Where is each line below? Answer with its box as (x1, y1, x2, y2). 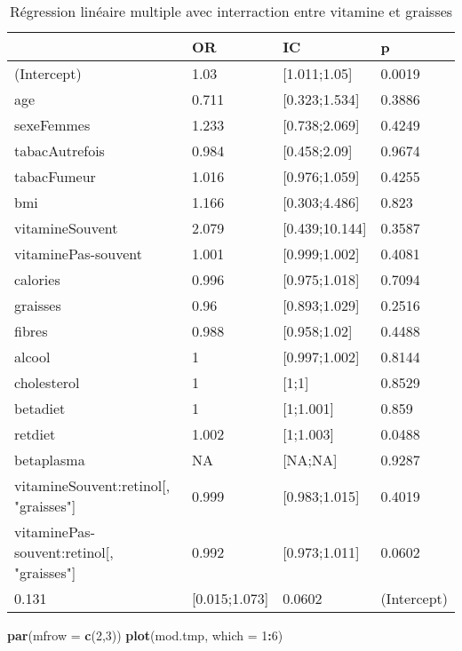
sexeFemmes (14, 115, 91, 135)
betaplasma (14, 449, 85, 470)
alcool (14, 346, 51, 367)
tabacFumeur (14, 166, 96, 187)
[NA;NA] (283, 449, 338, 470)
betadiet (14, 398, 66, 418)
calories (14, 269, 60, 290)
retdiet (14, 424, 56, 444)
